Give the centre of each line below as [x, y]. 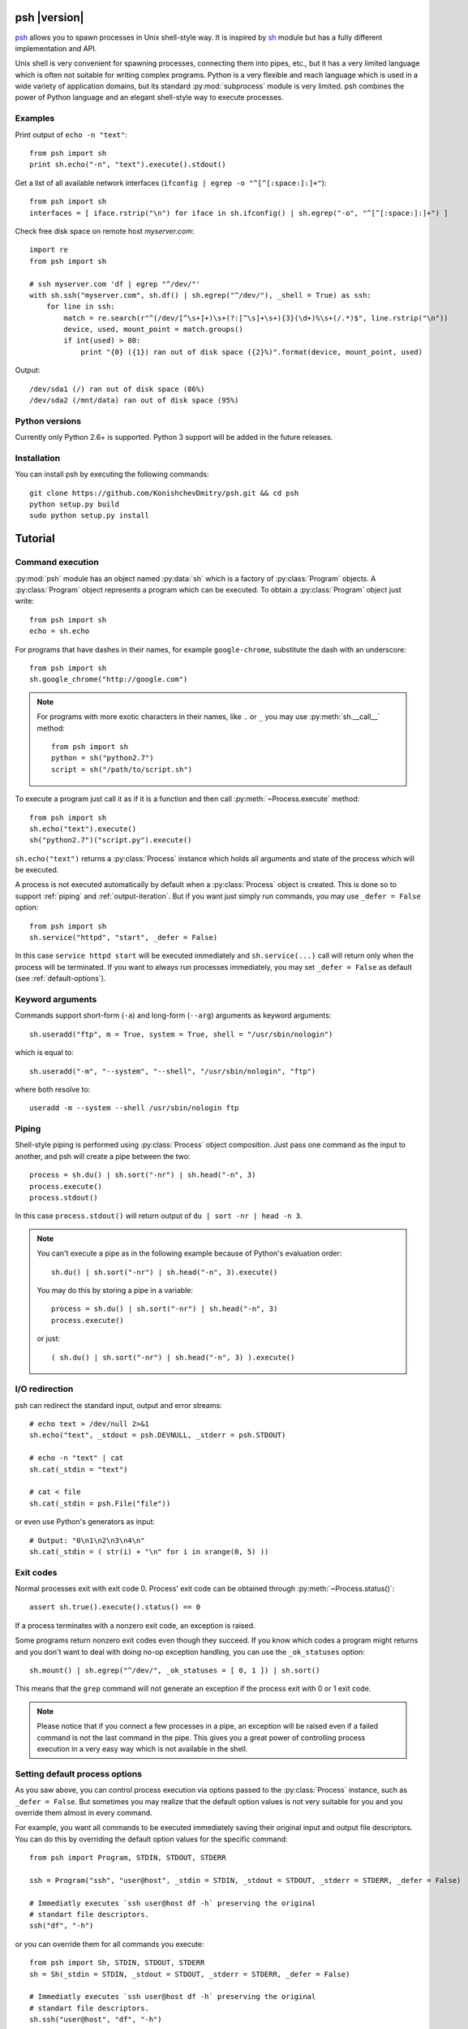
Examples [35, 118]
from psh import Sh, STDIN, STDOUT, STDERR [117, 1963]
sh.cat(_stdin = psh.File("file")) [100, 1503]
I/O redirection [44, 1389]
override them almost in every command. [84, 1812]
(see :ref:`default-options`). [60, 979]
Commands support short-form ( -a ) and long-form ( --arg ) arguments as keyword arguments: [173, 1015]
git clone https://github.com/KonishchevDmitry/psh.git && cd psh [164, 493]
